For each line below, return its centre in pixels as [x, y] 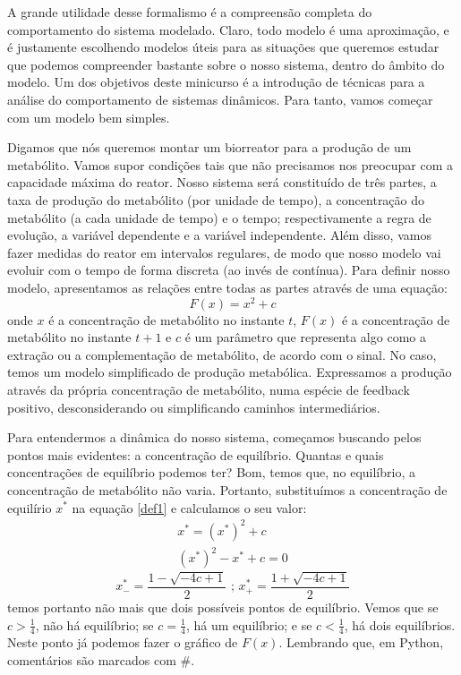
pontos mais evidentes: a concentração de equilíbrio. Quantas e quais [196, 454]
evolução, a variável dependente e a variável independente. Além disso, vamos [219, 235]
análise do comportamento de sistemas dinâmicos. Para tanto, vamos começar [220, 99]
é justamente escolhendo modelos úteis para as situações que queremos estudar [223, 47]
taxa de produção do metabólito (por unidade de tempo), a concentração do [216, 199]
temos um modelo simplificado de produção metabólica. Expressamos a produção [230, 372]
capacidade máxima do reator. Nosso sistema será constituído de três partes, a [222, 182]
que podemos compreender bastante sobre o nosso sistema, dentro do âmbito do [226, 64]
